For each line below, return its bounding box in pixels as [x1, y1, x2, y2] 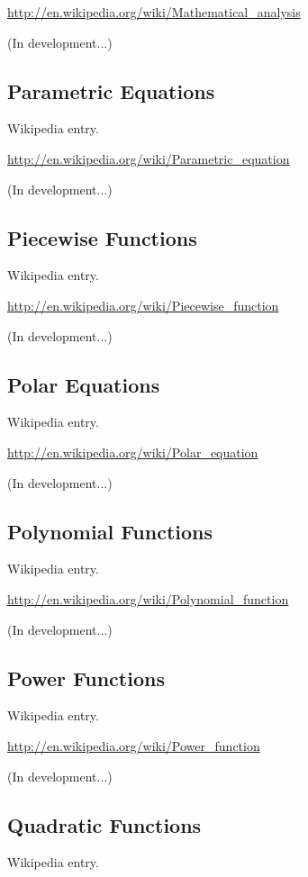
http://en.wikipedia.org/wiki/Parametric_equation [7, 149, 290, 167]
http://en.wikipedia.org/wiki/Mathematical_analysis [7, 3, 301, 21]
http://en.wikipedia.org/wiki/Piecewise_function [7, 295, 279, 314]
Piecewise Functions [7, 223, 197, 251]
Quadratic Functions [7, 810, 202, 838]
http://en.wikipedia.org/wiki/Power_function [7, 736, 260, 755]
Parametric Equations [7, 77, 215, 104]
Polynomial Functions [7, 517, 213, 545]
